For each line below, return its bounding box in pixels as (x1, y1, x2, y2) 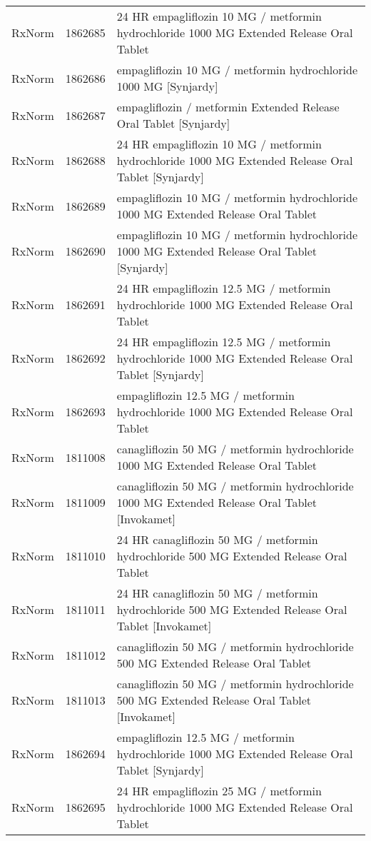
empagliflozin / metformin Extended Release (116, 99, 340, 115)
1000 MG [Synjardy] (116, 78, 218, 94)
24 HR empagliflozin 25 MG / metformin (116, 782, 322, 799)
